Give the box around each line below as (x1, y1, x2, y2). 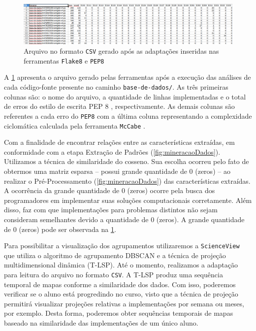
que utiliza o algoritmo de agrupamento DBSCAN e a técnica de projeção (4, 250, 226, 260)
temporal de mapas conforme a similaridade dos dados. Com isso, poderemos (4, 279, 236, 289)
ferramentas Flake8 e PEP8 (24, 55, 104, 66)
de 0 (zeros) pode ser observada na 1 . (4, 224, 116, 234)
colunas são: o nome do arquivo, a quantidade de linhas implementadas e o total (4, 91, 246, 101)
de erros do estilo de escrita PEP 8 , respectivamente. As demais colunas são (4, 101, 235, 111)
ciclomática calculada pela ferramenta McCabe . (4, 120, 145, 131)
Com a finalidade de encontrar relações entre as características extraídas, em (4, 137, 235, 147)
